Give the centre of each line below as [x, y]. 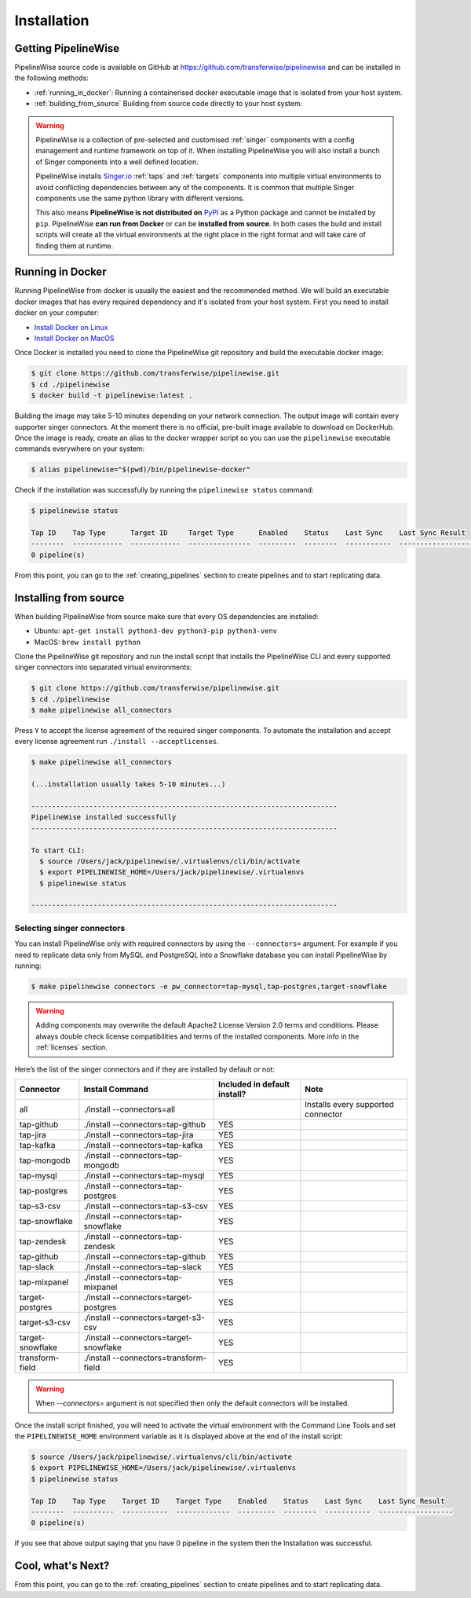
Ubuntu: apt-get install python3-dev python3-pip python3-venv [156, 631]
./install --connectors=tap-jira [139, 1134]
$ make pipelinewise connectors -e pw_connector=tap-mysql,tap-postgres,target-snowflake [209, 986]
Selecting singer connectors [70, 928]
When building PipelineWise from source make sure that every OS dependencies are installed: [167, 616]
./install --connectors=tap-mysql [144, 1175]
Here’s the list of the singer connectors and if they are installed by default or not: [144, 1069]
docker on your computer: [57, 313]
